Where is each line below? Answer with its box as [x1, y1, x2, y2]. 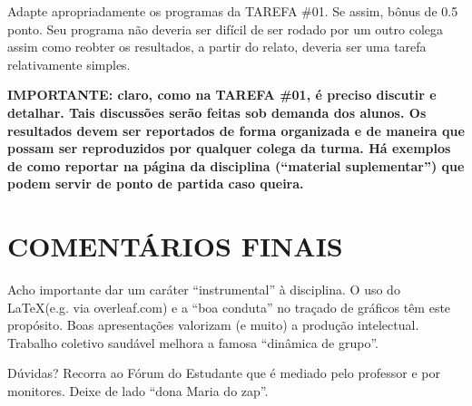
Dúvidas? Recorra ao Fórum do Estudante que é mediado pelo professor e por [7, 363, 440, 382]
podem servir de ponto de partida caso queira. [7, 174, 304, 193]
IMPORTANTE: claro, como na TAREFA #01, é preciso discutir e [7, 85, 437, 104]
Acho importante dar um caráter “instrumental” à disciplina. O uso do [7, 280, 400, 299]
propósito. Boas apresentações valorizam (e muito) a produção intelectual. [7, 315, 419, 334]
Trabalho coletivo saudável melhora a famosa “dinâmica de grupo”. [7, 333, 379, 352]
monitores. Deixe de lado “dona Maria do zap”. [7, 382, 269, 401]
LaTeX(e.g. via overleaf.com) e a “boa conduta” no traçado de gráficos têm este [7, 297, 451, 316]
